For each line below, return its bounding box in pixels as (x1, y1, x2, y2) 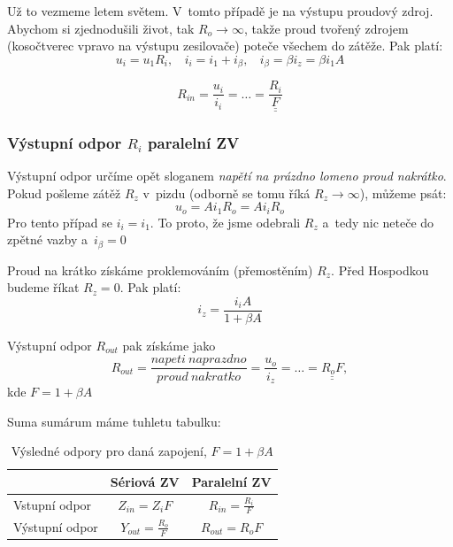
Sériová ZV (110, 472, 180, 490)
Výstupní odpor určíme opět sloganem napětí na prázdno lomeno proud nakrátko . (7, 166, 447, 184)
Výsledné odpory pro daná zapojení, (11, 442, 207, 460)
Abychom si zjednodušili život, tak (7, 19, 195, 37)
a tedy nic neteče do (322, 212, 434, 231)
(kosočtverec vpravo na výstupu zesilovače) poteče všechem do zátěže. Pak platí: (7, 36, 443, 55)
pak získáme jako (122, 335, 216, 354)
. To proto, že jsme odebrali (150, 212, 301, 231)
